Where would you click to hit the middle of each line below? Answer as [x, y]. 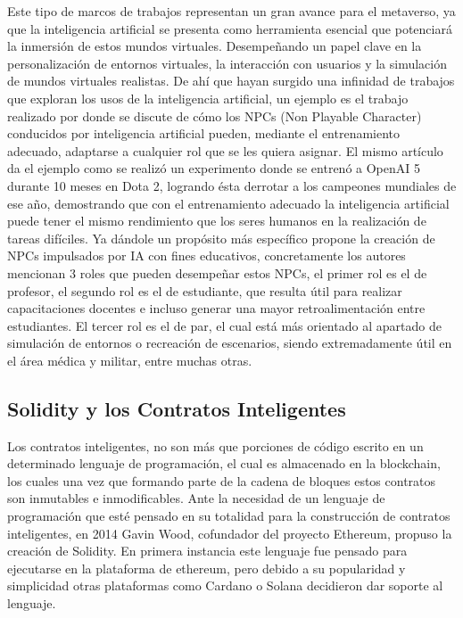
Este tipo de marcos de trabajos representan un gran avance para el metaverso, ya [231, 11]
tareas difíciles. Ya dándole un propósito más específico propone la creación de [221, 238]
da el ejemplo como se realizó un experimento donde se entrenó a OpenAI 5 [214, 168]
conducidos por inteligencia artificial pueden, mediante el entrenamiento [204, 133]
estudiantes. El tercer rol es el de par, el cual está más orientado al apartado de [224, 325]
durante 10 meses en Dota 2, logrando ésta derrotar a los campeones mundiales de [232, 185]
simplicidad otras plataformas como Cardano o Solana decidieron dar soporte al [225, 585]
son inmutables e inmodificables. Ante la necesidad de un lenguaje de [196, 498]
